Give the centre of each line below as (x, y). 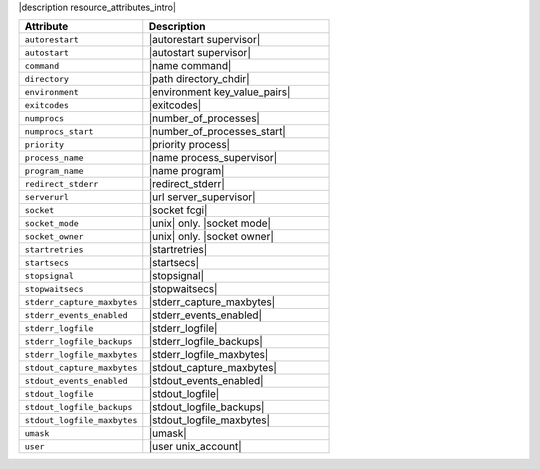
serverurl (47, 196)
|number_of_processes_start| (217, 132)
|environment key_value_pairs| (219, 92)
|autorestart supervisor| (204, 40)
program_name (54, 170)
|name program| (186, 171)
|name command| (190, 66)
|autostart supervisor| (200, 53)
